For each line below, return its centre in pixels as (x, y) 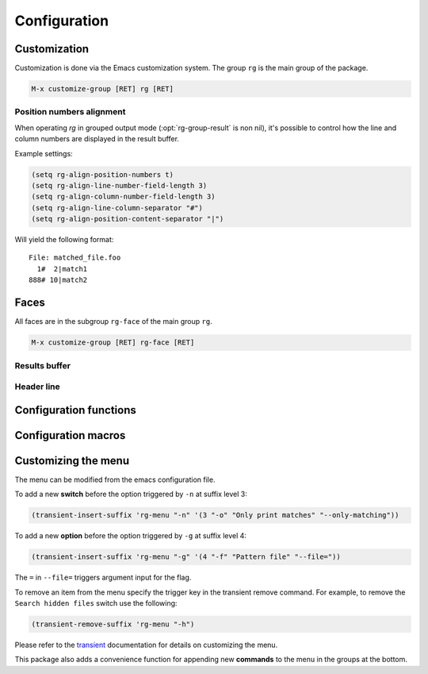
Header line (38, 387)
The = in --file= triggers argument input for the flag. (103, 578)
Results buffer (43, 365)
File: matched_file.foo (75, 258)
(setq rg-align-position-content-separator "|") (128, 219)
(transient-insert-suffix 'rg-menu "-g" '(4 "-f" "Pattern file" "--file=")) (186, 557)
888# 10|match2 (58, 280)
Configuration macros (70, 435)
